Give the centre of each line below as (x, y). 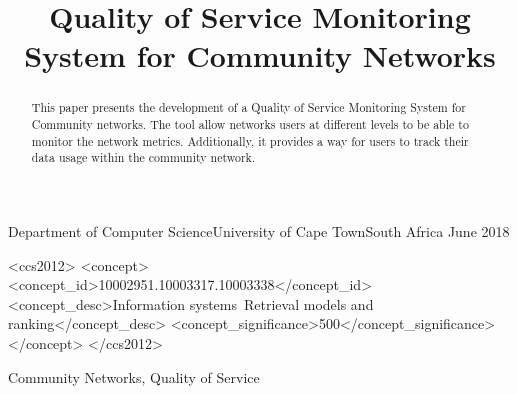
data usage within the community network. (143, 157)
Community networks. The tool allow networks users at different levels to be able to (250, 124)
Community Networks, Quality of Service (134, 376)
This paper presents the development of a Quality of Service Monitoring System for (248, 107)
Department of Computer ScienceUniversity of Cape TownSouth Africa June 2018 (259, 230)
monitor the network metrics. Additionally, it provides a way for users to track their (250, 140)
